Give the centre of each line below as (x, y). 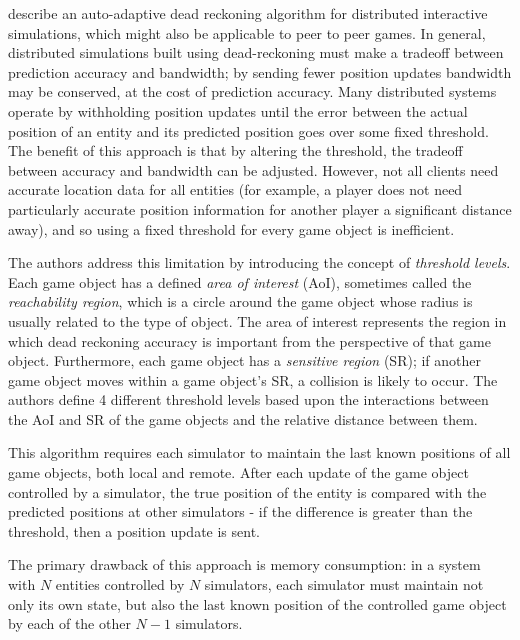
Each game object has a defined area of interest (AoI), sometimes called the (240, 281)
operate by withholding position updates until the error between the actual (238, 110)
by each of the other (69, 623)
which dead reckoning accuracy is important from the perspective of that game (249, 340)
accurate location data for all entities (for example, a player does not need (235, 189)
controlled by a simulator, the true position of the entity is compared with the (247, 491)
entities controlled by (120, 584)
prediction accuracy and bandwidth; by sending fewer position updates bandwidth (260, 71)
